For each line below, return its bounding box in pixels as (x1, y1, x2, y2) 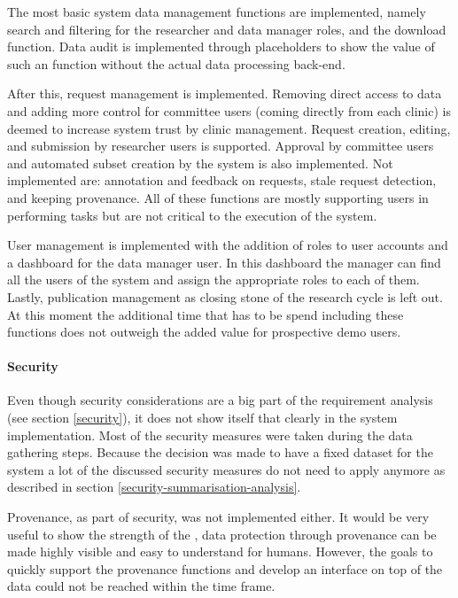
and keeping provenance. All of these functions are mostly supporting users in (7, 188, 429, 206)
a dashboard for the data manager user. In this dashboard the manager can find (7, 252, 441, 271)
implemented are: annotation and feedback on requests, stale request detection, (7, 171, 437, 190)
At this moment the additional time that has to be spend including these (7, 305, 404, 323)
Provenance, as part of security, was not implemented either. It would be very (7, 508, 430, 526)
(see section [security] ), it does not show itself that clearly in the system (7, 408, 398, 427)
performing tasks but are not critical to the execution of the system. (7, 206, 377, 224)
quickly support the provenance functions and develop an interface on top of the (7, 559, 443, 578)
